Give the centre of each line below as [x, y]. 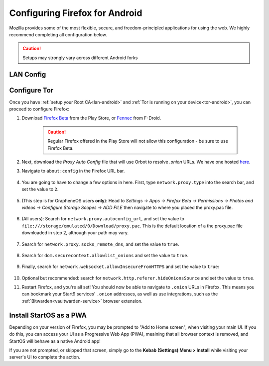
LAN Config [28, 74]
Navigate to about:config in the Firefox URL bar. [73, 171]
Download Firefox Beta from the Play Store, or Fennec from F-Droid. [91, 118]
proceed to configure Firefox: [39, 109]
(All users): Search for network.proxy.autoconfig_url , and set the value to [103, 219]
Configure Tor [31, 90]
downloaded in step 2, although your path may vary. [75, 233]
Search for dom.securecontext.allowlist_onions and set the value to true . [105, 255]
